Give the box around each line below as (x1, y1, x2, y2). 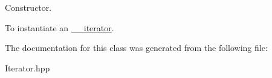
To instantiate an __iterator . (5, 21, 114, 34)
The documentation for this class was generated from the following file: (5, 41, 268, 54)
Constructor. (5, 1, 52, 13)
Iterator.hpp (5, 61, 50, 74)
